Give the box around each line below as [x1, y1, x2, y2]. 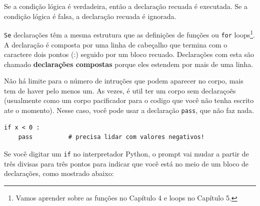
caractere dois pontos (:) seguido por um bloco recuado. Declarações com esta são [4, 49, 254, 59]
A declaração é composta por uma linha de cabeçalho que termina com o [4, 39, 227, 49]
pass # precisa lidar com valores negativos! [18, 133, 204, 141]
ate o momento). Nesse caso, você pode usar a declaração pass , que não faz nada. [4, 105, 254, 115]
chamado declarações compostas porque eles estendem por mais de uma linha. [4, 58, 253, 69]
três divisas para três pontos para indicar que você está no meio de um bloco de [4, 158, 249, 168]
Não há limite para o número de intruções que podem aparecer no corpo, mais [4, 75, 243, 86]
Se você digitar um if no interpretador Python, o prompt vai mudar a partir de [4, 148, 249, 158]
